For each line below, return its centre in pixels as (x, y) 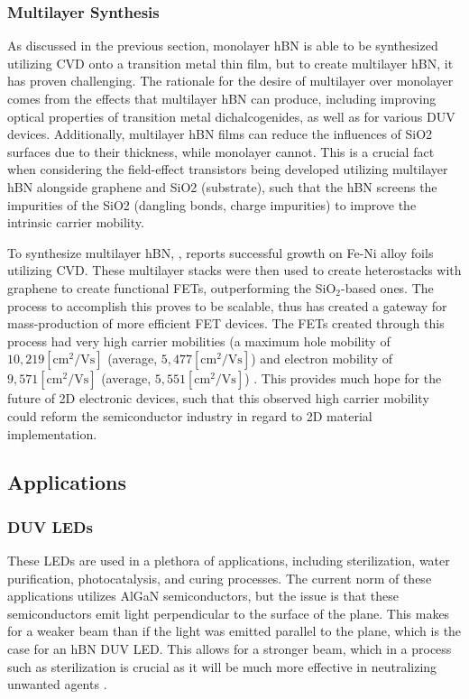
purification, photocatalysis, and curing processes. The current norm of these (220, 578)
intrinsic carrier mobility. (76, 222)
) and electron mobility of (322, 359)
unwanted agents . (57, 684)
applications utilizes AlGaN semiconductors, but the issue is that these (203, 596)
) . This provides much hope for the (343, 378)
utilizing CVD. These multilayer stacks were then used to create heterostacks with (234, 270)
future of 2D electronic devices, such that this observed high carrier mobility (218, 398)
